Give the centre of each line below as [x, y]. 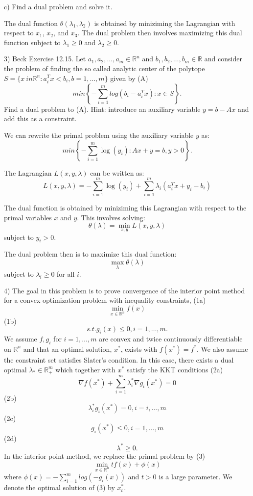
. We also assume [222, 349]
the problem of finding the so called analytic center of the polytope [104, 68]
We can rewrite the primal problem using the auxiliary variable [99, 135]
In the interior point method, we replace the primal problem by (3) [104, 456]
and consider [223, 59]
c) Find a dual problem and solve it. [58, 6]
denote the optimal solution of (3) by [59, 487]
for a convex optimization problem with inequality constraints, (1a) [105, 300]
